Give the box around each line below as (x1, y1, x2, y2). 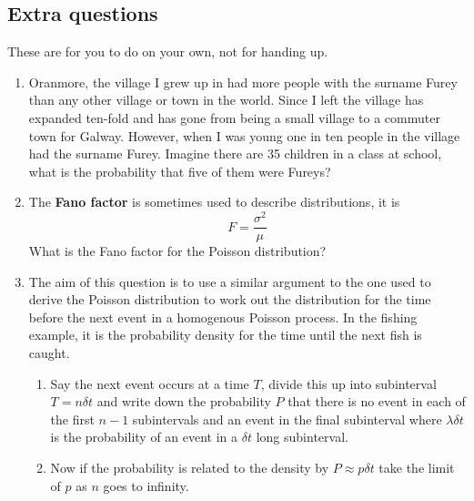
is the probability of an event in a (50, 427, 238, 446)
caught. (28, 343, 70, 363)
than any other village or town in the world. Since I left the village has (28, 90, 424, 109)
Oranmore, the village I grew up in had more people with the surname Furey (28, 72, 458, 91)
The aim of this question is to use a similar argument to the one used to (28, 271, 431, 291)
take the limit (378, 458, 455, 477)
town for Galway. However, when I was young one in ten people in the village (28, 126, 460, 145)
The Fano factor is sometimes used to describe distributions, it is (28, 192, 400, 211)
